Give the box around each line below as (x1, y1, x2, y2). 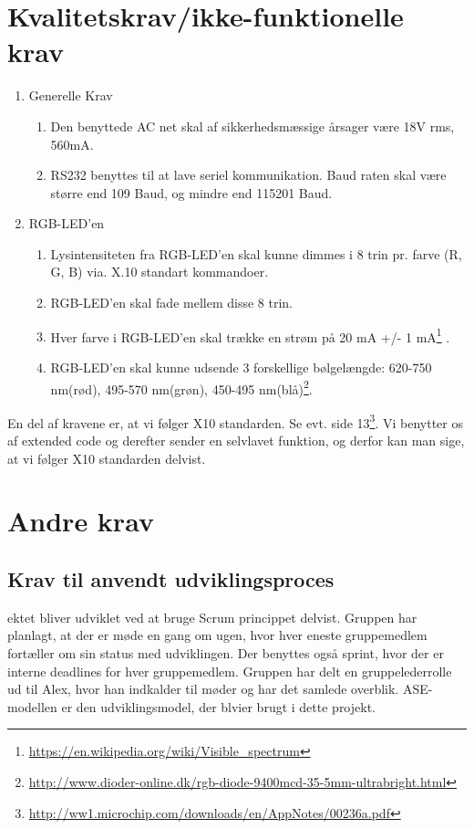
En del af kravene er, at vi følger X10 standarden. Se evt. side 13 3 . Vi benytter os (7, 410, 463, 432)
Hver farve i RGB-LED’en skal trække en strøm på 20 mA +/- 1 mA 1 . (50, 324, 450, 346)
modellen (7, 697, 57, 716)
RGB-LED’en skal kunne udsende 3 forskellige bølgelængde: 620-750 (50, 357, 432, 376)
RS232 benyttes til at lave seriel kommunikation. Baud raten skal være (50, 165, 447, 184)
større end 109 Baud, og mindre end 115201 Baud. (50, 183, 333, 202)
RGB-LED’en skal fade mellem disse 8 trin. (50, 293, 293, 312)
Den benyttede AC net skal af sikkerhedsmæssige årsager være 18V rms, (50, 116, 455, 135)
